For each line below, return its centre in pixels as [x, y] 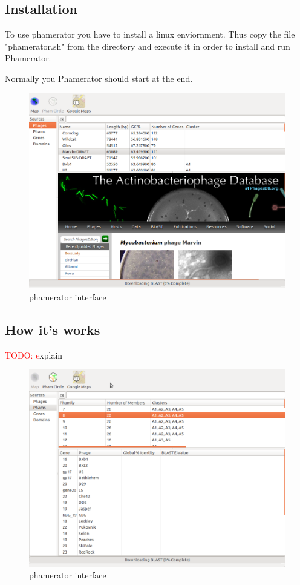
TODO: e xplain [34, 355]
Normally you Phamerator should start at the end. [99, 78]
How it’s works [53, 329]
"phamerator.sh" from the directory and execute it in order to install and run [148, 46]
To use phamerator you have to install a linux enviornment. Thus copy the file [150, 34]
